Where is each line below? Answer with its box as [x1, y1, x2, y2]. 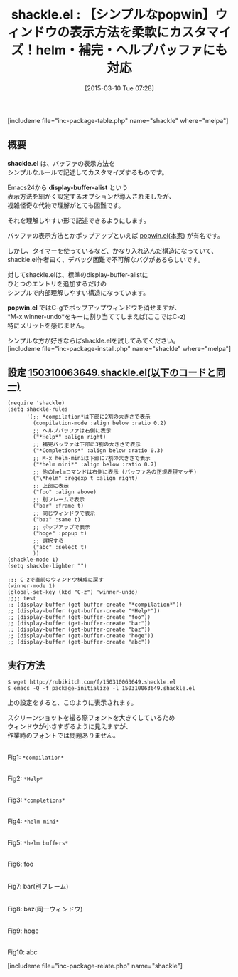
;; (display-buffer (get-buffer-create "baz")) [7, 626, 151, 633]
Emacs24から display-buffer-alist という [7, 183, 129, 192]
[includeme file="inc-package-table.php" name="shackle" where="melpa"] [7, 116, 229, 125]
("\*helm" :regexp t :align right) [33, 474, 139, 481]
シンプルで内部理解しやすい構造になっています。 [7, 288, 150, 296]
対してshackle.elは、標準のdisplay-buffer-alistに [7, 270, 148, 278]
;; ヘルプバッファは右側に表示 [33, 427, 112, 434]
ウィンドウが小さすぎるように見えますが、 [7, 722, 132, 731]
